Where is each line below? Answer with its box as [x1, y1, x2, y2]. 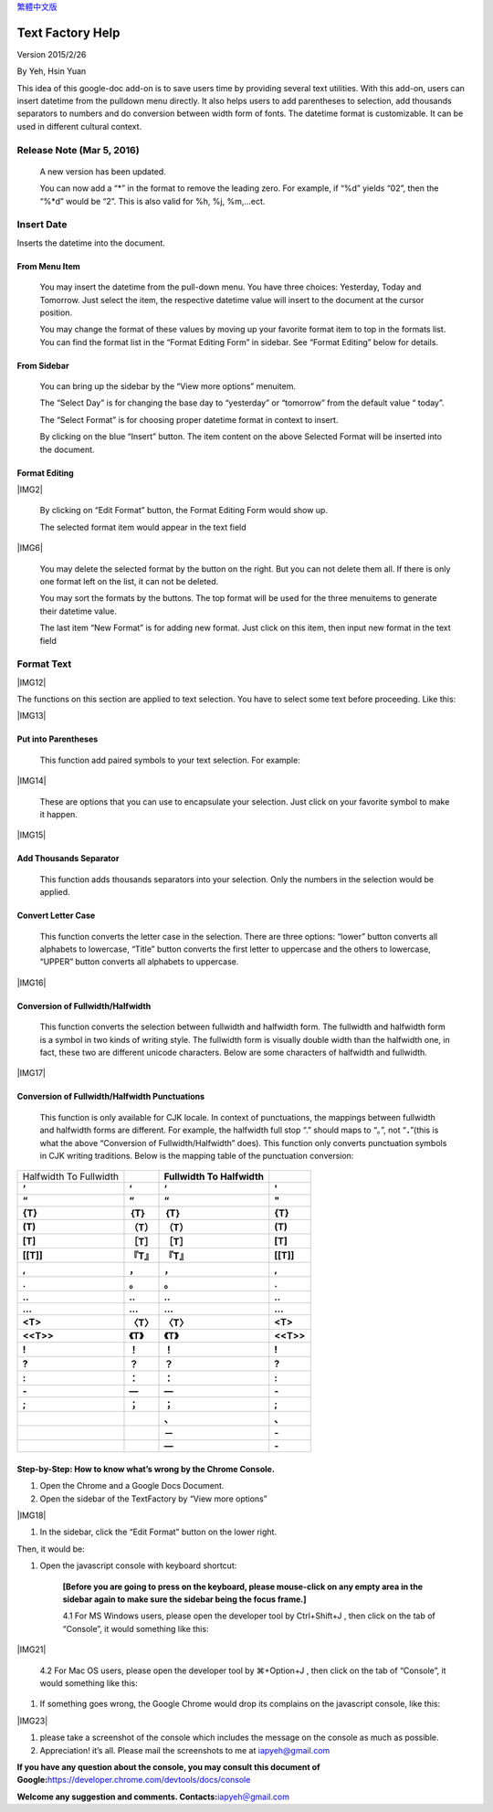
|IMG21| [16, 1644, 47, 1655]
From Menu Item [16, 260, 81, 271]
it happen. [39, 809, 78, 820]
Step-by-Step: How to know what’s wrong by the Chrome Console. [16, 1463, 276, 1474]
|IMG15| [16, 829, 47, 840]
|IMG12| [16, 677, 47, 688]
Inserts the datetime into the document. [16, 237, 166, 248]
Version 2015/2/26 [16, 48, 87, 59]
